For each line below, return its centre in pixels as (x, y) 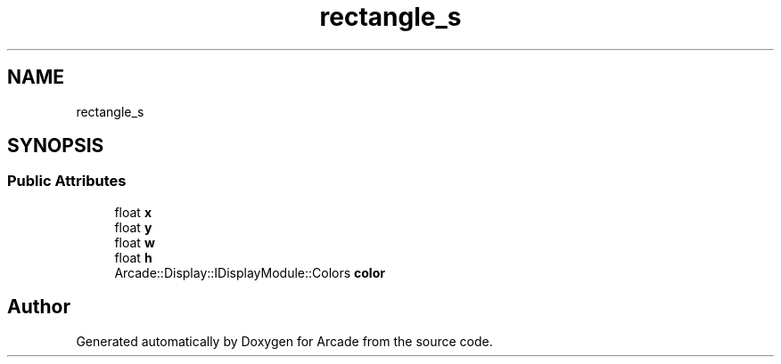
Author (39, 307)
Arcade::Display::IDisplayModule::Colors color (250, 272)
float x (133, 212)
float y (133, 227)
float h (133, 257)
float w (135, 242)
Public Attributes (67, 181)
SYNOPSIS (56, 146)
